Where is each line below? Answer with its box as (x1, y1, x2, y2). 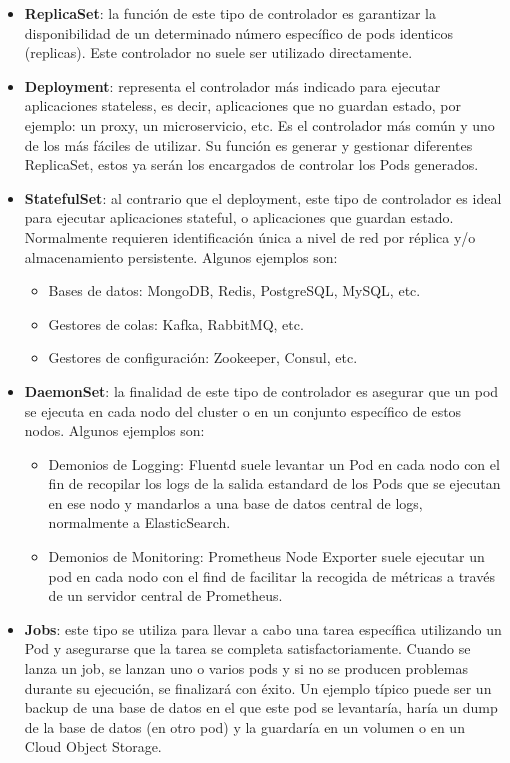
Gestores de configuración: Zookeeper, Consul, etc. (48, 347, 358, 368)
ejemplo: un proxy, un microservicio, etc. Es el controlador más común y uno (24, 114, 495, 135)
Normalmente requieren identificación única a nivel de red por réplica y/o (24, 226, 476, 247)
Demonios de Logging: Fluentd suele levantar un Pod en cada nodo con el (48, 453, 500, 474)
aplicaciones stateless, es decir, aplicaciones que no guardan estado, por (24, 95, 461, 116)
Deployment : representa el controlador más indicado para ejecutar (24, 75, 441, 96)
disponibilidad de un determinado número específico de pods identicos (24, 22, 453, 43)
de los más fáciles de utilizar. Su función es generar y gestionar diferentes (24, 134, 473, 155)
